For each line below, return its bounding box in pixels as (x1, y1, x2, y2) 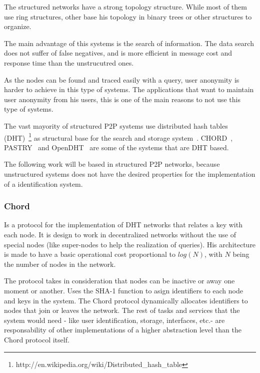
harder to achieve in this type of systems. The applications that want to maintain (4, 84, 254, 95)
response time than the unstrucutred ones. (4, 57, 134, 68)
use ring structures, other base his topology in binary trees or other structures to (4, 11, 252, 22)
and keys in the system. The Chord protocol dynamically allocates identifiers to (4, 295, 248, 305)
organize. (4, 21, 31, 32)
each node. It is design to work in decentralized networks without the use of (4, 229, 236, 239)
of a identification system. (4, 178, 83, 189)
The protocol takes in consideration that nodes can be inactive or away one (4, 275, 235, 286)
